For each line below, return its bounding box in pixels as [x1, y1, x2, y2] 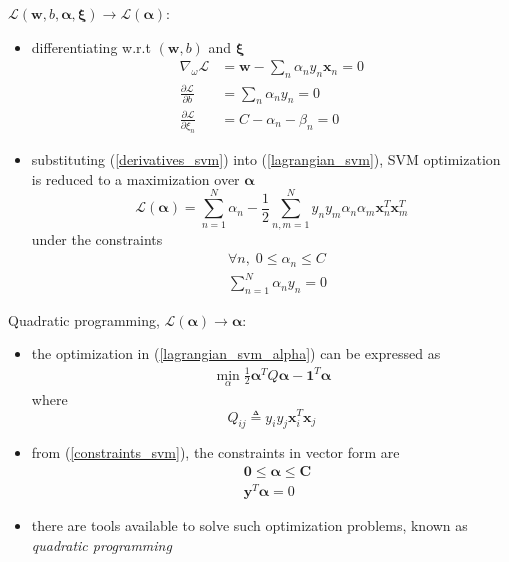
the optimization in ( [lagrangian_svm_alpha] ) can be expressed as [31, 343, 441, 364]
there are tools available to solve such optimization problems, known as [31, 515, 468, 536]
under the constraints [31, 229, 163, 250]
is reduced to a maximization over [31, 168, 240, 189]
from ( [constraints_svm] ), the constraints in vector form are [31, 442, 400, 463]
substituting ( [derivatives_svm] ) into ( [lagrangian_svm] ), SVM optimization [31, 149, 501, 170]
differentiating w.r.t [31, 36, 151, 57]
